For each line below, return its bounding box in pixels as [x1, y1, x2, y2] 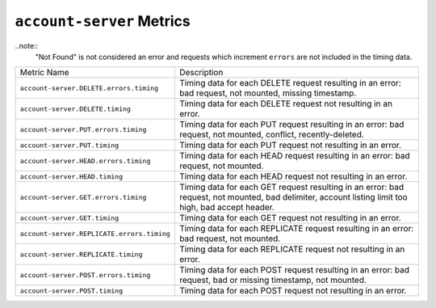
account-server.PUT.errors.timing [19, 125, 147, 133]
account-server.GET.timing [19, 213, 119, 222]
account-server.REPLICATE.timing [19, 250, 143, 259]
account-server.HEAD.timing [19, 172, 124, 181]
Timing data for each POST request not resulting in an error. [178, 285, 407, 297]
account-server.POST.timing [19, 286, 124, 295]
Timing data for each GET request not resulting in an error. [178, 213, 401, 224]
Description [178, 67, 224, 78]
